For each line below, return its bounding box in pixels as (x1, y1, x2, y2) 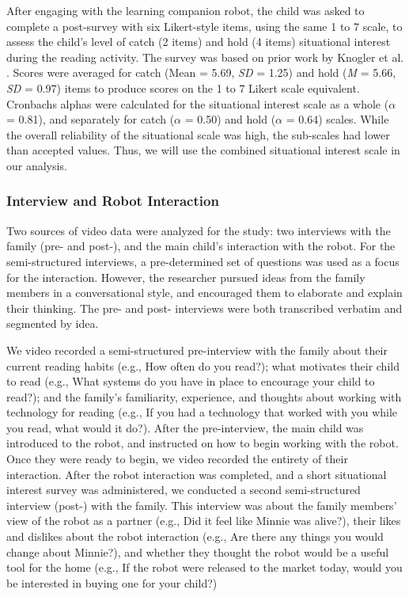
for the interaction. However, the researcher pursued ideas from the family (6, 268, 365, 285)
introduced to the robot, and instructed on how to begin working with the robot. (6, 435, 399, 451)
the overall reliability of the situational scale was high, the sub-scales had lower (6, 126, 390, 143)
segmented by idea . (6, 315, 99, 332)
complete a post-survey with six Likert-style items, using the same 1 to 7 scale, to (6, 17, 403, 34)
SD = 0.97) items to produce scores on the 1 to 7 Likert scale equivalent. (6, 79, 360, 96)
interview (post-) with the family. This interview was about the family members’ (6, 496, 397, 513)
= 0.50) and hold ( (184, 111, 276, 127)
